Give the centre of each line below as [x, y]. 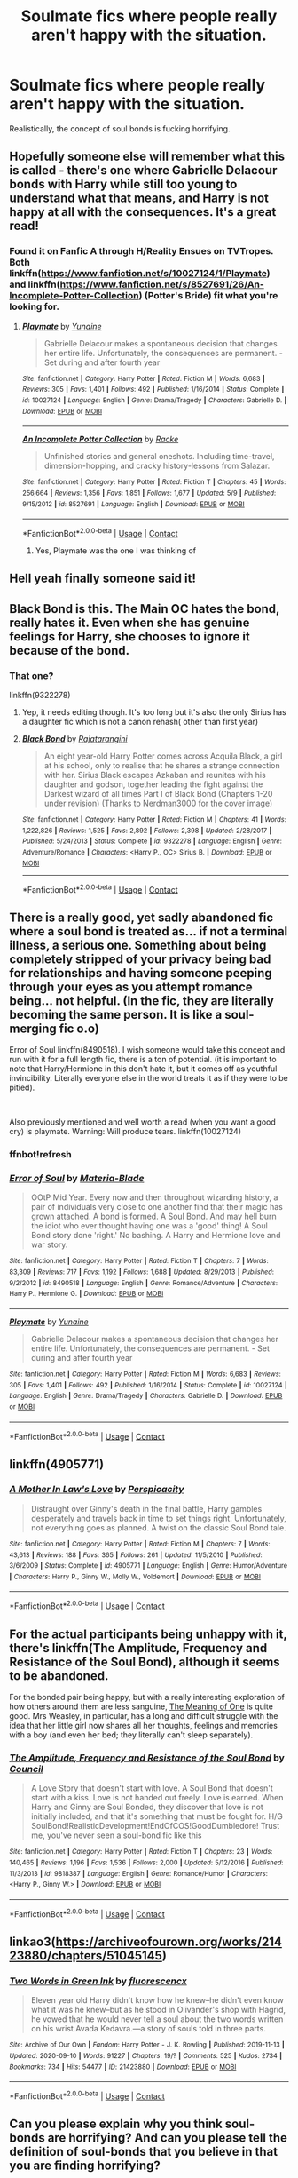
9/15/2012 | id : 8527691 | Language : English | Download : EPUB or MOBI [133, 504]
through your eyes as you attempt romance [131, 986]
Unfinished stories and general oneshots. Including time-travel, [159, 457]
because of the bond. [70, 650]
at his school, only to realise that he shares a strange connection [162, 765]
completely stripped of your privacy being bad [140, 959]
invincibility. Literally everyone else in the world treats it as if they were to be [149, 1078]
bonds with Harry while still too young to [123, 184]
